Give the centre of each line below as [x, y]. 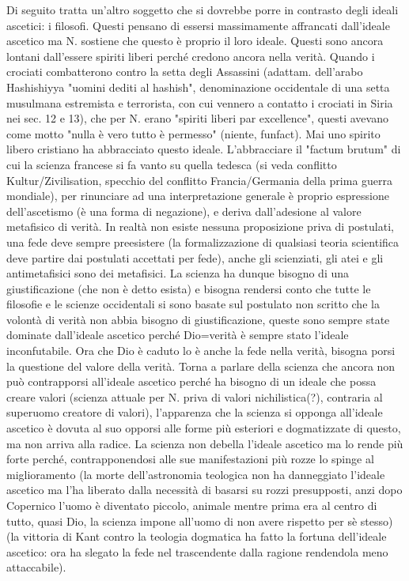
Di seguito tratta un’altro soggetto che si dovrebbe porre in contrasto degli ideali [203, 9]
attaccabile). [36, 567]
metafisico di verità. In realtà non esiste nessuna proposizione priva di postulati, [200, 226]
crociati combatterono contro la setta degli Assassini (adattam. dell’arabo [185, 72]
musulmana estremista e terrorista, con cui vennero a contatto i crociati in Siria [200, 102]
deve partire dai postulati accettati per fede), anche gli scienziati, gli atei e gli [195, 257]
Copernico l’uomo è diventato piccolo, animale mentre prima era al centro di [192, 505]
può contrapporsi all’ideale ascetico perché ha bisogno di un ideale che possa [191, 381]
